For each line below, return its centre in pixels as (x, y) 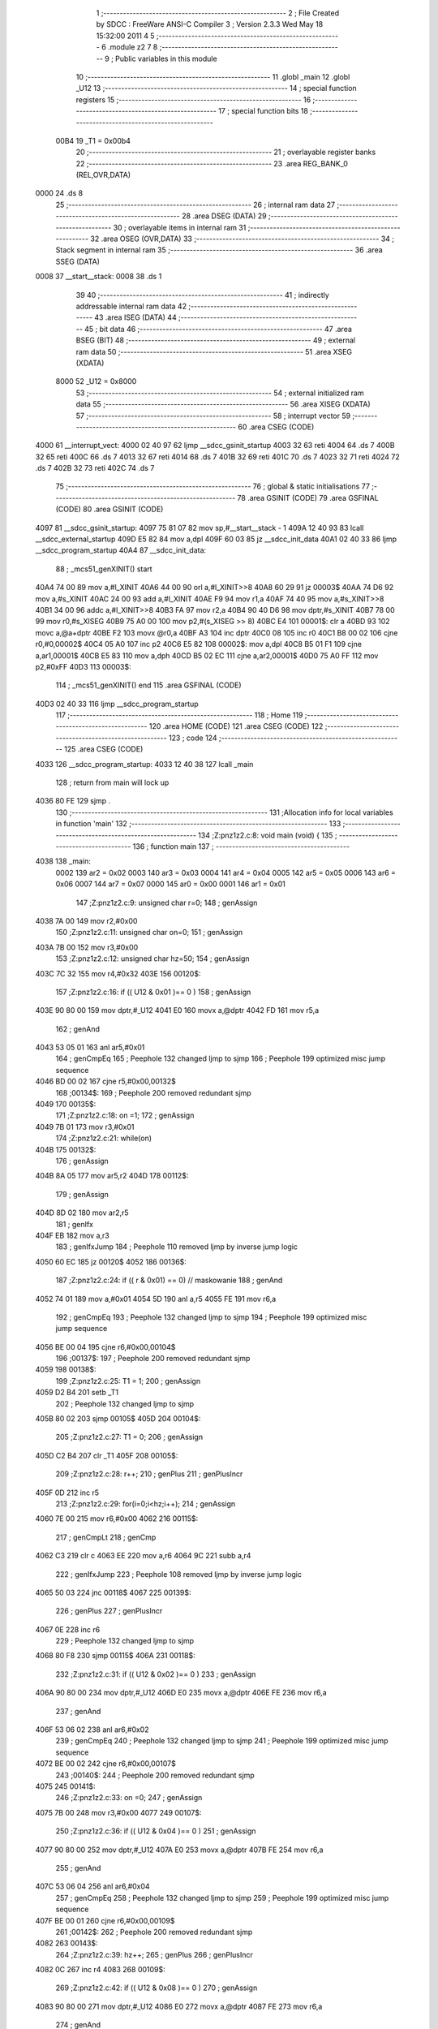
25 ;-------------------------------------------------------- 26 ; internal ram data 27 (195, 205)
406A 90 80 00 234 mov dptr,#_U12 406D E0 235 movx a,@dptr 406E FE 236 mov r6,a (181, 1693)
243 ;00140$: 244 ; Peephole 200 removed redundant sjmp (155, 1775)
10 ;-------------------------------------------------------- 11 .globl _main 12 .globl (213, 76)
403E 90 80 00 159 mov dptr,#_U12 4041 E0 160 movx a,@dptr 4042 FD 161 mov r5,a (177, 1010)
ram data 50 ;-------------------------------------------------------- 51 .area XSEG (214, 351)
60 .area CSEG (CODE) (276, 427)
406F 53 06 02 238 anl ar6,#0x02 (92, 1730)
